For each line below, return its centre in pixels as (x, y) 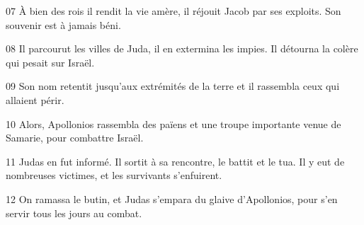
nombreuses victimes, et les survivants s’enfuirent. (114, 175)
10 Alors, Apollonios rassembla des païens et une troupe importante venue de (174, 123)
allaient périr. (35, 99)
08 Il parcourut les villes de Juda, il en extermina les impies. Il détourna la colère (182, 48)
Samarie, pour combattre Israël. (75, 138)
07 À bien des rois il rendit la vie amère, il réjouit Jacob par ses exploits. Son (174, 11)
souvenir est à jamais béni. (63, 24)
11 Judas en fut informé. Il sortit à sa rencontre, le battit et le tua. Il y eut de (175, 161)
